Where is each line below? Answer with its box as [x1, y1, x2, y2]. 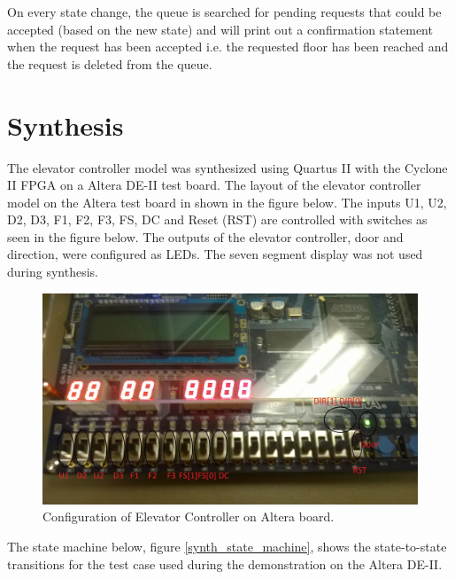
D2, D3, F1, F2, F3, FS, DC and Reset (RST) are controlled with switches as [7, 210, 428, 229]
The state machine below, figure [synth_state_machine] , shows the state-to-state [7, 536, 447, 555]
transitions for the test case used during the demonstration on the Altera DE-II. [7, 554, 443, 573]
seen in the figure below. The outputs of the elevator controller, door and [7, 227, 404, 246]
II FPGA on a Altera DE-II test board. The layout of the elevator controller [7, 176, 421, 194]
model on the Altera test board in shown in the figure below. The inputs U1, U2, [7, 192, 447, 211]
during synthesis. [7, 262, 98, 281]
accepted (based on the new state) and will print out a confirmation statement [7, 20, 433, 38]
